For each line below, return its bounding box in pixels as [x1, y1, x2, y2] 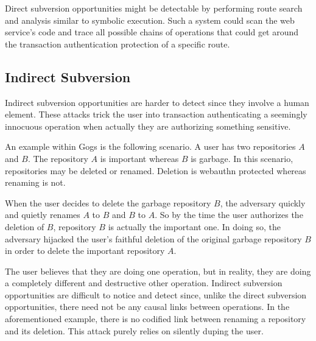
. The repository [27, 152, 88, 164]
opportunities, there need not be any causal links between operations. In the [5, 300, 290, 313]
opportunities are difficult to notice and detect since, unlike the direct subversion [5, 288, 307, 301]
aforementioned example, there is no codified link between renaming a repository [5, 312, 306, 325]
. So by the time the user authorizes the [155, 208, 303, 221]
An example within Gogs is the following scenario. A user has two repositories [5, 140, 296, 153]
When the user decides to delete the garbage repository [5, 196, 211, 209]
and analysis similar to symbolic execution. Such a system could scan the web [5, 13, 295, 26]
